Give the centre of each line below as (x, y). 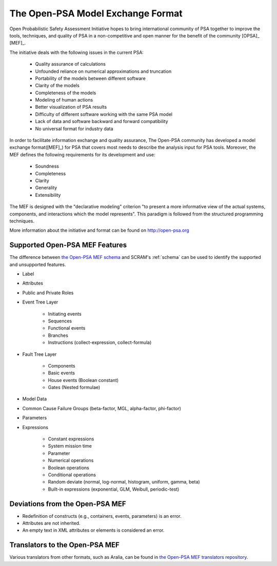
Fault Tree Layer (39, 354)
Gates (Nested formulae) (74, 388)
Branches (58, 335)
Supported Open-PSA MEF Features (68, 245)
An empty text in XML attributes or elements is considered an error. (93, 530)
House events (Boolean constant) (83, 380)
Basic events (62, 373)
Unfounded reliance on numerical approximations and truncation (103, 71)
